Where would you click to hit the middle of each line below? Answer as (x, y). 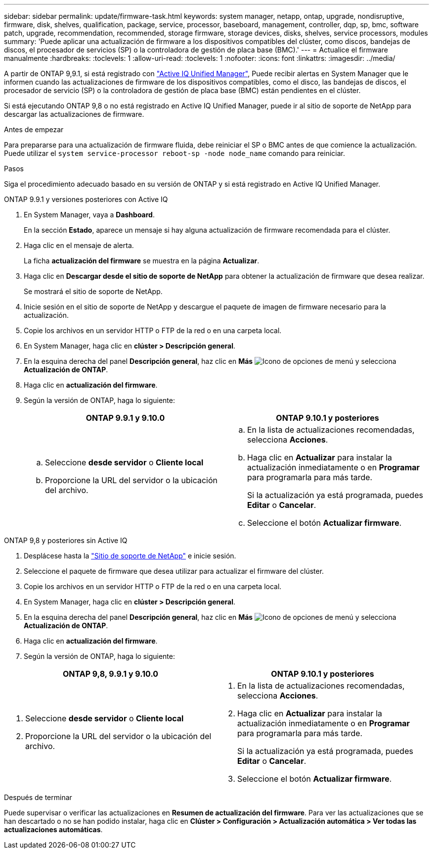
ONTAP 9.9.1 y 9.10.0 (125, 418)
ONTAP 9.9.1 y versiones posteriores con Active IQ (86, 199)
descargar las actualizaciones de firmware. (74, 114)
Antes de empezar (34, 129)
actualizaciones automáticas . (53, 829)
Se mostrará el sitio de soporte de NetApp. (93, 291)
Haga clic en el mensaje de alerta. (79, 245)
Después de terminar (38, 797)
